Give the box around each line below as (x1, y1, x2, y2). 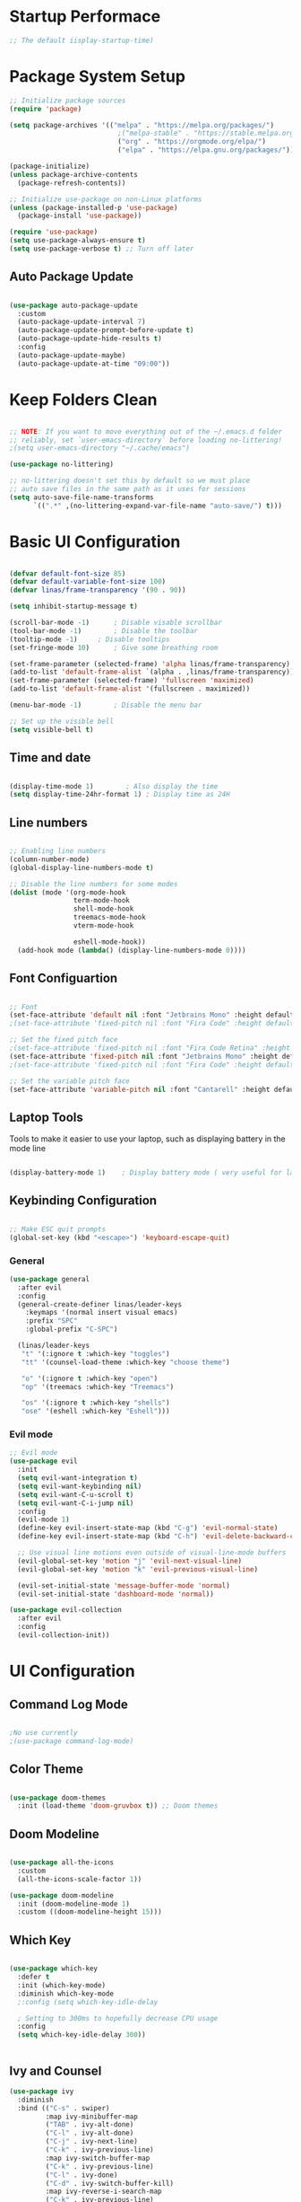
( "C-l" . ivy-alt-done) (45, 2128, 134, 2138)
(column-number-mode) (9, 855, 90, 864)
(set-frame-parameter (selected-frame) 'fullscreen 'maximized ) (9, 676, 254, 685)
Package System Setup (9, 66, 186, 86)
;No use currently (9, 1728, 78, 1737)
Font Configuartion (9, 971, 118, 986)
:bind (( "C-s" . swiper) (17, 2103, 110, 2112)
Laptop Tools (9, 1109, 83, 1124)
